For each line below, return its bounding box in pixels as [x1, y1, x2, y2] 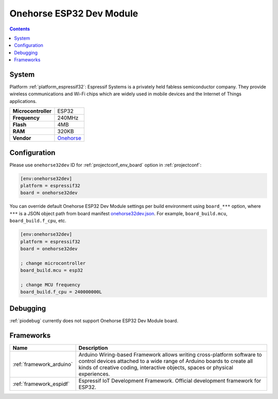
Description [78, 344, 108, 351]
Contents [9, 26, 30, 32]
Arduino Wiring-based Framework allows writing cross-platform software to [78, 351, 262, 358]
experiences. [78, 370, 110, 377]
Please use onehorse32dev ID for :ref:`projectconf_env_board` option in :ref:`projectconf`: [9, 162, 202, 168]
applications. [9, 98, 37, 104]
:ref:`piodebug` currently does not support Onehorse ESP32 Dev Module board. [9, 317, 179, 324]
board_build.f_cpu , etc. [9, 218, 66, 224]
